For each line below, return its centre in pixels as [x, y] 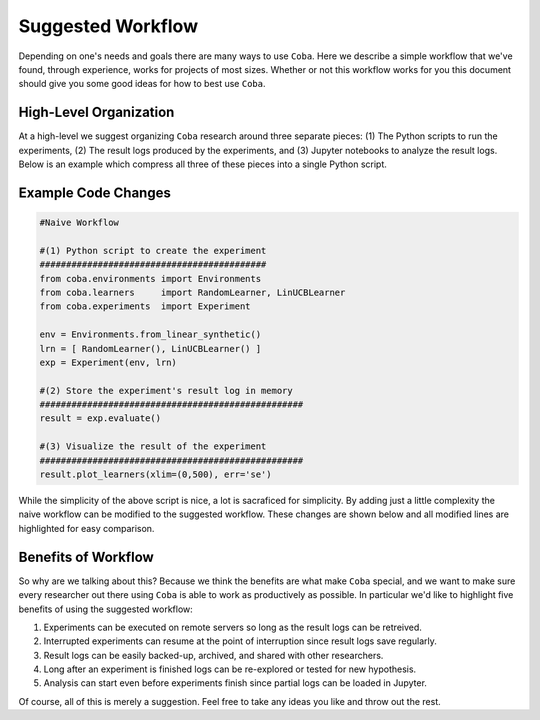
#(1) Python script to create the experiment [153, 250]
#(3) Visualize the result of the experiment [153, 446]
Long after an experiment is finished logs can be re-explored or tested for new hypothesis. [230, 669]
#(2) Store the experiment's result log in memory [166, 390]
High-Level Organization [96, 112]
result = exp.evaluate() [100, 418]
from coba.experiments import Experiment [145, 306]
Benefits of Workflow [86, 556]
